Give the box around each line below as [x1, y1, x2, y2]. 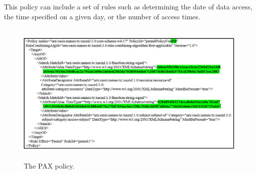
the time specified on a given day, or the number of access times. [4, 11, 200, 21]
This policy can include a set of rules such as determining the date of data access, [4, 1, 253, 11]
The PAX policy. [24, 161, 75, 171]
